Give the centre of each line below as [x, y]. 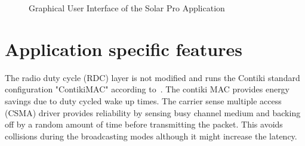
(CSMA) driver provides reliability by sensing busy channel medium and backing [153, 112]
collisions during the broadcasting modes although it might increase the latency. [151, 136]
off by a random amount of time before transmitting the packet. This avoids [144, 124]
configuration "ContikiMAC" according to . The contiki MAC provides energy [147, 89]
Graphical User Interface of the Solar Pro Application [127, 8]
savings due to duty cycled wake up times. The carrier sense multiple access [143, 100]
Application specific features [124, 49]
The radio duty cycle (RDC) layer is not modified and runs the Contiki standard [152, 77]
